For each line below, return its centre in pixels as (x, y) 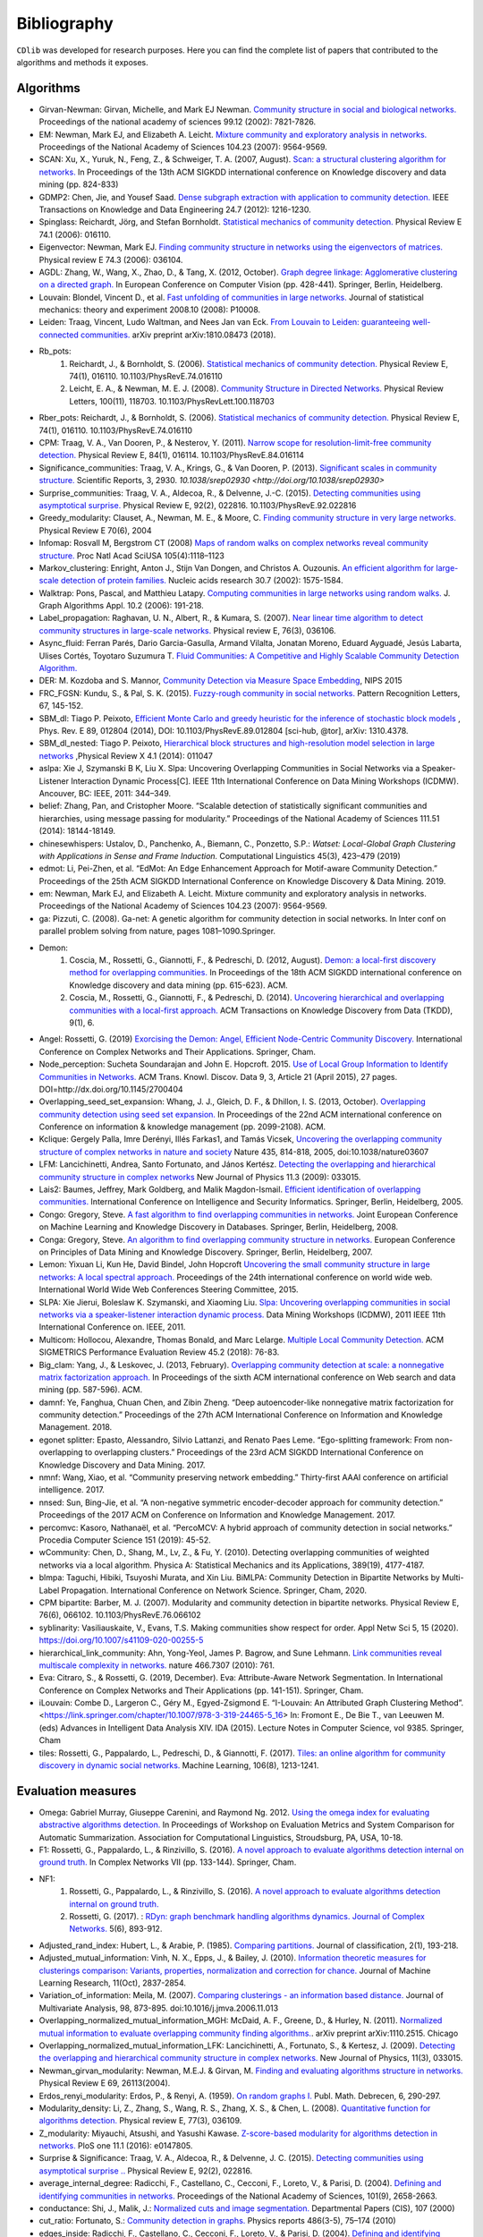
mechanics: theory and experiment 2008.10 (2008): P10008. (150, 310)
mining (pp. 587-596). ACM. (91, 1390)
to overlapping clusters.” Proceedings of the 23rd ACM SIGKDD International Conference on (254, 1452)
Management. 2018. (76, 1427)
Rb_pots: (55, 351)
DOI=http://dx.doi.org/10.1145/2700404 (111, 1089)
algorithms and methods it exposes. (83, 62)
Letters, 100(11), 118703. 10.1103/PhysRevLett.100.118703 (172, 401)
